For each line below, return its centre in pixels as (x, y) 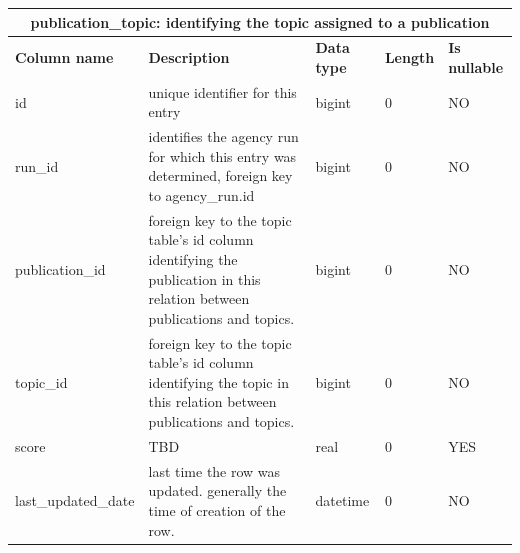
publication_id (60, 268)
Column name (64, 57)
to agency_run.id (201, 195)
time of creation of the (217, 509)
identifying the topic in (218, 381)
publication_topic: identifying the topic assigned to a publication (260, 21)
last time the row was (214, 470)
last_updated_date (75, 500)
